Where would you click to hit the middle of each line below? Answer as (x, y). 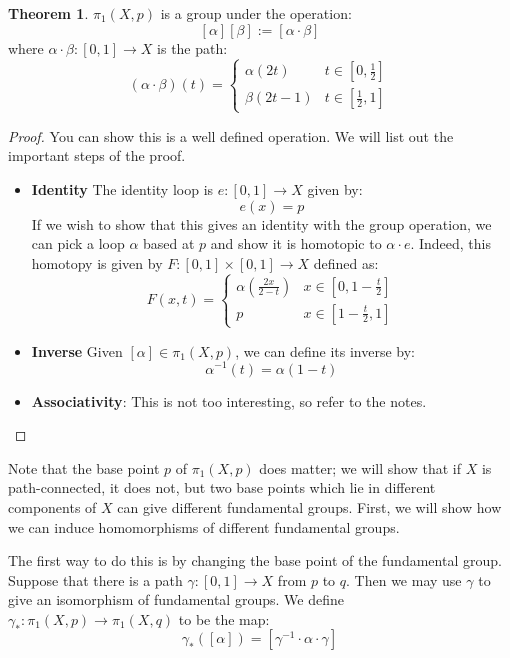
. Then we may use (404, 579)
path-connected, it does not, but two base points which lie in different (222, 487)
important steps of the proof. (97, 155)
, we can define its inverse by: (325, 350)
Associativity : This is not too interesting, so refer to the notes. (229, 400)
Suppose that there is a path (95, 579)
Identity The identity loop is (122, 188)
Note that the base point (84, 467)
